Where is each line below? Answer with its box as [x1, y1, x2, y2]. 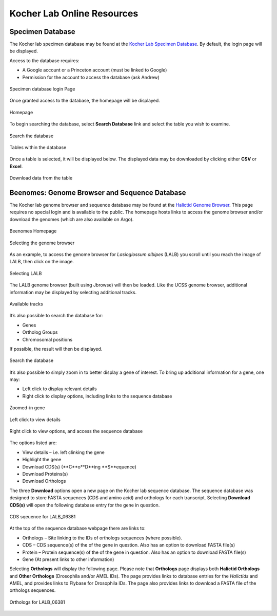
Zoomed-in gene [9, 405, 45, 411]
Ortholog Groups [22, 329, 58, 335]
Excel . [9, 163, 23, 169]
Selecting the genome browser [9, 240, 75, 246]
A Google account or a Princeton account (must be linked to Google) [22, 67, 167, 73]
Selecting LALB [9, 270, 42, 276]
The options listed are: [9, 440, 57, 446]
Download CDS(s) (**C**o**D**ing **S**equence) [22, 463, 137, 470]
